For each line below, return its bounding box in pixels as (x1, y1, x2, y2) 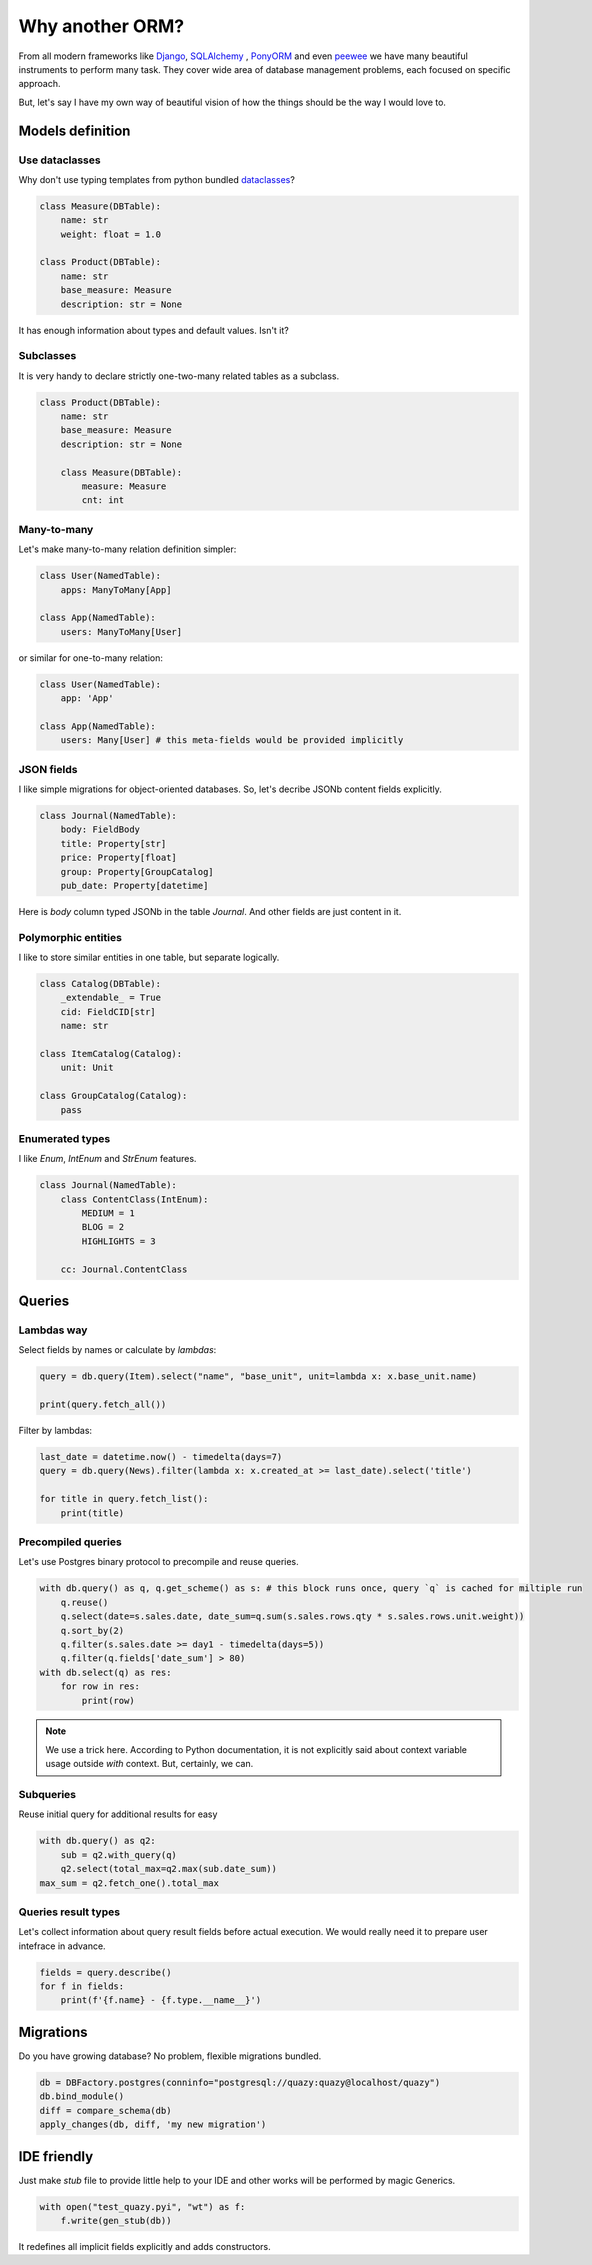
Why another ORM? (18, 15, 185, 37)
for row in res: (60, 1681, 140, 1692)
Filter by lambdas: (18, 1425, 93, 1437)
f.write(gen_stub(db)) (60, 2215, 172, 2226)
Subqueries (18, 1788, 77, 1802)
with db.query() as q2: (39, 1835, 157, 1847)
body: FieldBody (60, 824, 140, 835)
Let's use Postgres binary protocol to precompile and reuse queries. (18, 1556, 299, 1568)
